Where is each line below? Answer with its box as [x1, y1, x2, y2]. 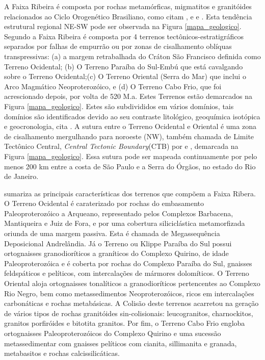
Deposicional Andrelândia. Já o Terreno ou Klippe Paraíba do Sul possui [4, 238, 232, 248]
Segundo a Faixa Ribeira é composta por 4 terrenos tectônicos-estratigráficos [4, 31, 244, 41]
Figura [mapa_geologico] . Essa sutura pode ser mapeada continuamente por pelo [4, 150, 257, 161]
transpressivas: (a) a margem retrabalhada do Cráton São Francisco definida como [4, 50, 261, 61]
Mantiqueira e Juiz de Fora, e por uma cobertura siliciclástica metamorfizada [4, 218, 245, 228]
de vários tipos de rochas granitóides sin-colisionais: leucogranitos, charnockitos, [4, 307, 253, 318]
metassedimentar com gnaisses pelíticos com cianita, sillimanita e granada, [4, 338, 237, 348]
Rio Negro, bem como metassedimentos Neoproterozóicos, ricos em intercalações [4, 288, 254, 298]
